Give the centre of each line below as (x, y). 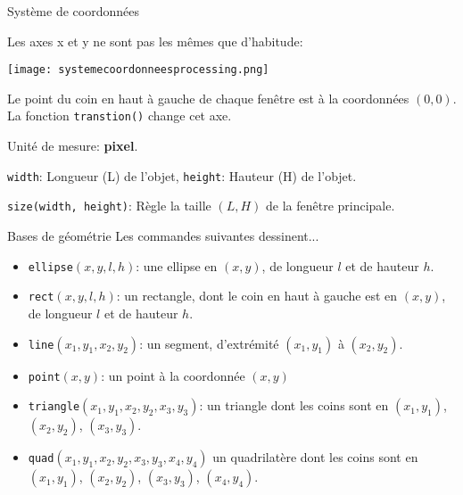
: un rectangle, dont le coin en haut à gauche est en (257, 296)
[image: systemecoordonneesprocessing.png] (138, 70)
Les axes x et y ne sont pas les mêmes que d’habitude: (155, 41)
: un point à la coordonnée (173, 375)
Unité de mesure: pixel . (73, 146)
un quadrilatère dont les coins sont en (315, 457)
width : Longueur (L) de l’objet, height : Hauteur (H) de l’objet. (182, 175)
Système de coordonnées (73, 11)
